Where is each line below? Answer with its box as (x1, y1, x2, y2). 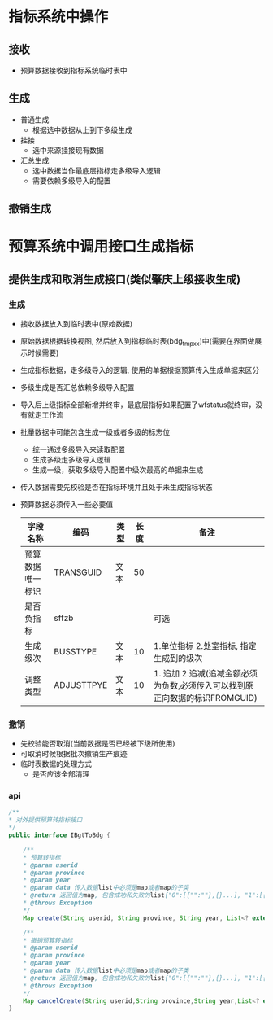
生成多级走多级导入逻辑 (32, 454, 111, 464)
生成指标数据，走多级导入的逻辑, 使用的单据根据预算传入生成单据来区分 (19, 365, 260, 374)
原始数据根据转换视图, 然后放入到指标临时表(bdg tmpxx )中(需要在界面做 (19, 336, 255, 348)
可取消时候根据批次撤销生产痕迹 (19, 749, 128, 759)
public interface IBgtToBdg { (8, 831, 111, 839)
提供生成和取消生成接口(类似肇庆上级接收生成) (8, 272, 241, 286)
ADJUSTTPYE (54, 679, 108, 690)
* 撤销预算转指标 (23, 936, 73, 944)
